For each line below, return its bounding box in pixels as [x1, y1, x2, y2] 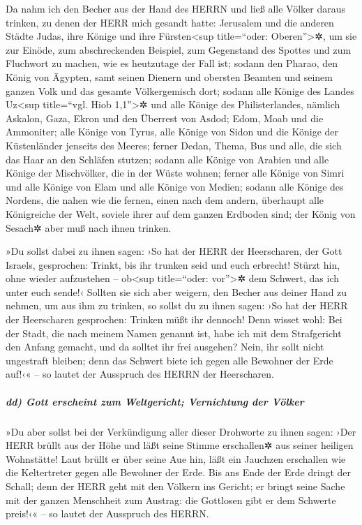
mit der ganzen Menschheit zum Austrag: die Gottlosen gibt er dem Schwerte [6, 492, 336, 507]
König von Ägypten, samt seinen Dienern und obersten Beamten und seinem [6, 69, 333, 84]
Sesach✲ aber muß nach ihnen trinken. [6, 220, 172, 235]
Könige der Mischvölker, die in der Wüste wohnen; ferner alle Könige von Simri [6, 165, 345, 180]
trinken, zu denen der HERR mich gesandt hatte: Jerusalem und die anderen [6, 15, 334, 29]
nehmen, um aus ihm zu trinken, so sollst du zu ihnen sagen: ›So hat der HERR [6, 298, 348, 313]
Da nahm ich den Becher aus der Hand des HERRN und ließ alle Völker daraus [6, 1, 346, 15]
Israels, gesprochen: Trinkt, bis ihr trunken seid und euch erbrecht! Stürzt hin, [6, 257, 340, 272]
